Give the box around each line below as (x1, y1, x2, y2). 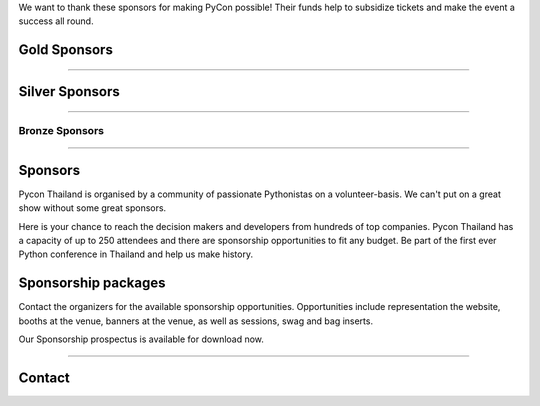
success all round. (18, 15, 94, 27)
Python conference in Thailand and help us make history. (18, 248, 254, 260)
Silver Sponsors (18, 83, 120, 100)
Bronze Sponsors (18, 124, 105, 138)
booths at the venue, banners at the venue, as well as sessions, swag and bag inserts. (18, 315, 374, 327)
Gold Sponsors (18, 41, 114, 59)
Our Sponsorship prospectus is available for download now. (18, 333, 265, 345)
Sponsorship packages (18, 275, 166, 292)
